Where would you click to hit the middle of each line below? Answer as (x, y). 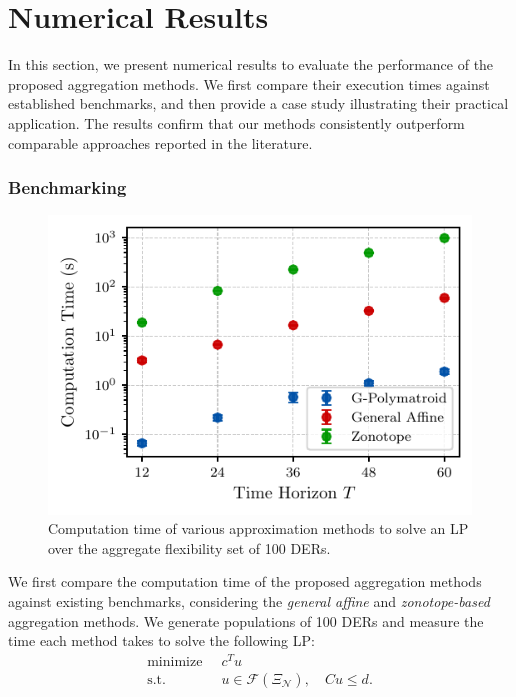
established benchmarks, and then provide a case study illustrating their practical (258, 103)
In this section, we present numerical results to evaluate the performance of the (251, 64)
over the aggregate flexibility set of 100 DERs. (189, 547)
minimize (175, 661)
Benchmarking (67, 187)
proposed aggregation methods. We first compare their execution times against (249, 83)
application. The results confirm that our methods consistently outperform (236, 122)
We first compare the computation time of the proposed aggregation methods (245, 581)
